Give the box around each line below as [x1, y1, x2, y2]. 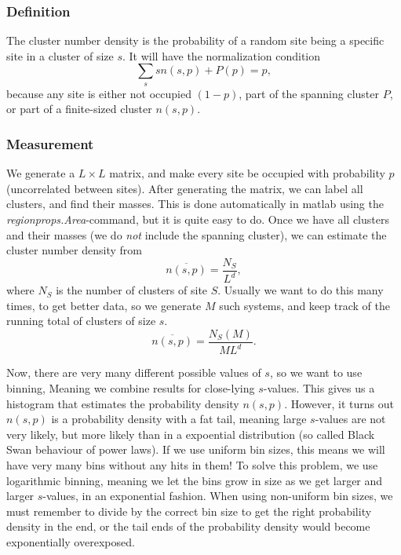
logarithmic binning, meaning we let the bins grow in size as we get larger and [6, 472, 383, 488]
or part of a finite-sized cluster [6, 100, 152, 117]
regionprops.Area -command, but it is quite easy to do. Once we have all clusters [6, 210, 389, 227]
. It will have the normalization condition [122, 47, 321, 64]
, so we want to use [269, 364, 363, 381]
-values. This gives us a [263, 379, 375, 396]
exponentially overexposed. [6, 533, 135, 550]
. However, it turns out [284, 395, 394, 411]
